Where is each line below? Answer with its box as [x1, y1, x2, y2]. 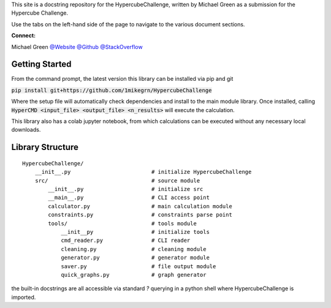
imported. [11, 293, 36, 301]
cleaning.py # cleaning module [61, 246, 207, 252]
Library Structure [11, 142, 79, 152]
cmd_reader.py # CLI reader [61, 237, 191, 244]
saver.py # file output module [61, 263, 216, 269]
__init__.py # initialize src [48, 186, 204, 192]
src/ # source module [34, 177, 200, 184]
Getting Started [11, 59, 72, 70]
